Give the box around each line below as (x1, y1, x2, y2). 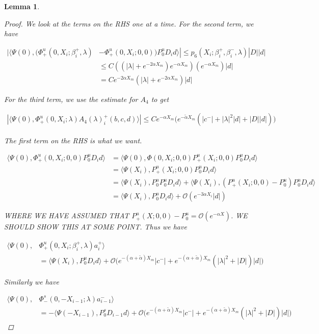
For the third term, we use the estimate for (4, 93, 138, 104)
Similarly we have (4, 276, 59, 287)
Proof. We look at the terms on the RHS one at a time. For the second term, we (4, 18, 254, 29)
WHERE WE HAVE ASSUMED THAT (4, 210, 129, 221)
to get (151, 93, 169, 104)
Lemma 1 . (4, 1, 40, 11)
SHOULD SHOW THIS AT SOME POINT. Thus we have (4, 221, 187, 232)
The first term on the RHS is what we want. (4, 135, 142, 145)
